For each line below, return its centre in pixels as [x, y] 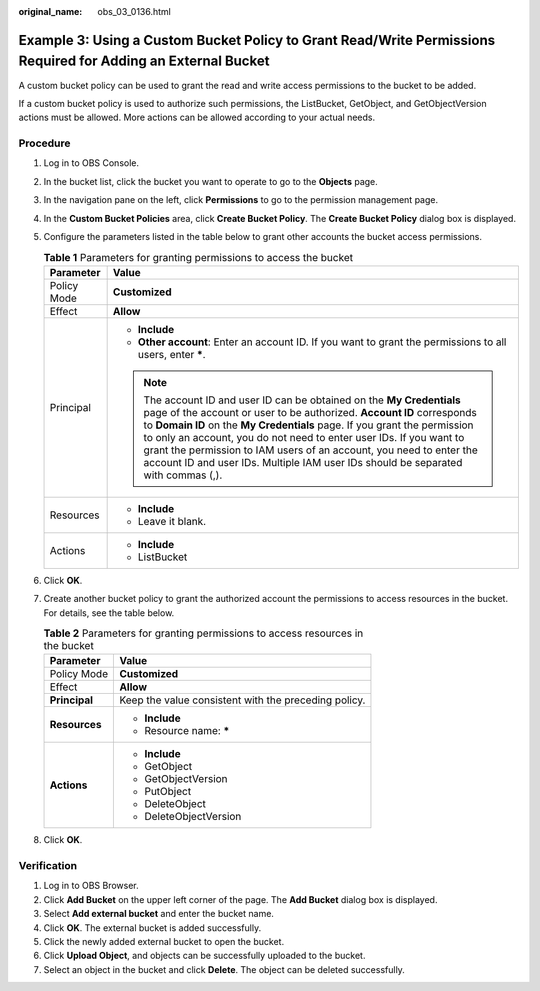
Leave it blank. [172, 521]
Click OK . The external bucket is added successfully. [152, 927]
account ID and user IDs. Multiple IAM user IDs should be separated [303, 462]
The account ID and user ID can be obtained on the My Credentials [302, 400]
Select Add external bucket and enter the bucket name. [159, 914]
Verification [48, 866]
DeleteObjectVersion [193, 817]
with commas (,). [183, 475]
